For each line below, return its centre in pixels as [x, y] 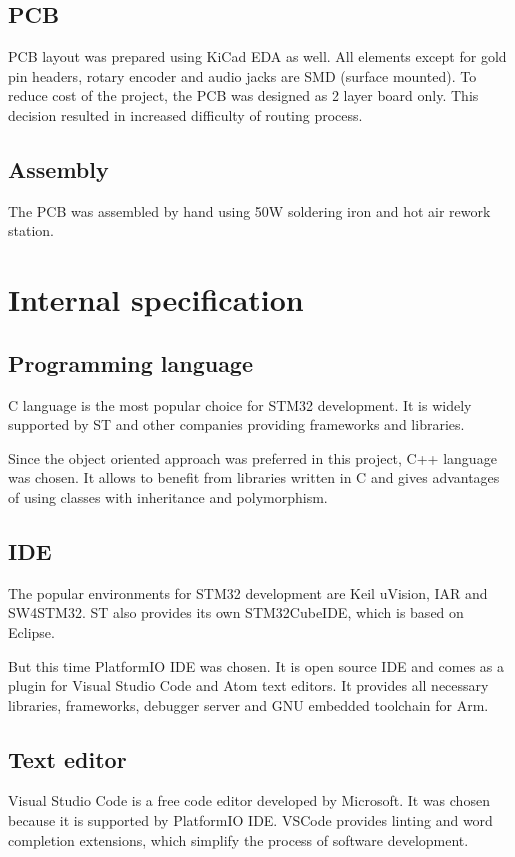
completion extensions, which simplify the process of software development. [238, 839]
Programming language [131, 362]
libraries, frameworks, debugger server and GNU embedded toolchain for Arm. [248, 704]
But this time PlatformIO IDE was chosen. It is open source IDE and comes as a [256, 665]
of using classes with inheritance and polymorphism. [168, 496]
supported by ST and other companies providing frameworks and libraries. [236, 424]
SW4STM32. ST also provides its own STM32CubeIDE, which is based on [236, 612]
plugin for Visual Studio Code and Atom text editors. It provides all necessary [248, 685]
